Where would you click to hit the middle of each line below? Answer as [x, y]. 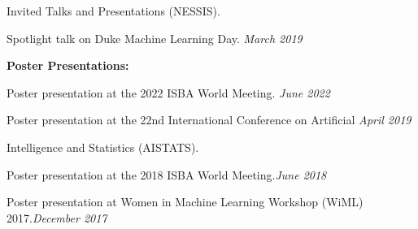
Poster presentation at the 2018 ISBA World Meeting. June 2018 [167, 174]
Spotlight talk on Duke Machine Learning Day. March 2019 [155, 38]
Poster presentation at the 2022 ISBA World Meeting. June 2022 [168, 92]
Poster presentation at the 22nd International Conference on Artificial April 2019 [209, 120]
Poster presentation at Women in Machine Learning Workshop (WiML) [185, 202]
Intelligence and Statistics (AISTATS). [103, 147]
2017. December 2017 [57, 217]
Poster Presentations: [68, 65]
